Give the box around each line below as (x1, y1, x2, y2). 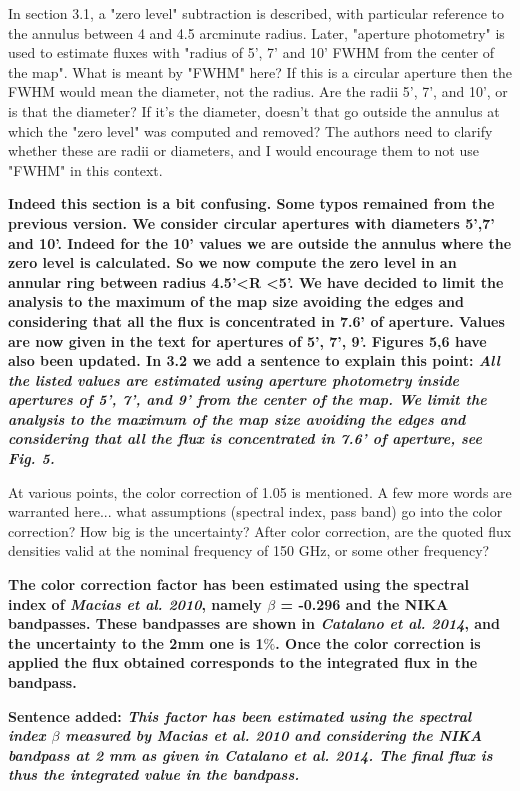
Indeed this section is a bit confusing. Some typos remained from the (8, 193, 495, 214)
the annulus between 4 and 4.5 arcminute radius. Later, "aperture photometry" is (8, 22, 505, 43)
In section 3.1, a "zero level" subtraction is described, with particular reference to (8, 3, 504, 23)
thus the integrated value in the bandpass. (8, 764, 300, 785)
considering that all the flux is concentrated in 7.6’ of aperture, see (8, 428, 482, 449)
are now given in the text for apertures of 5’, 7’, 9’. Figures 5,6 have (8, 330, 487, 351)
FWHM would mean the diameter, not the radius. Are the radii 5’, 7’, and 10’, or (8, 81, 508, 102)
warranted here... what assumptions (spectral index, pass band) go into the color (8, 501, 503, 522)
